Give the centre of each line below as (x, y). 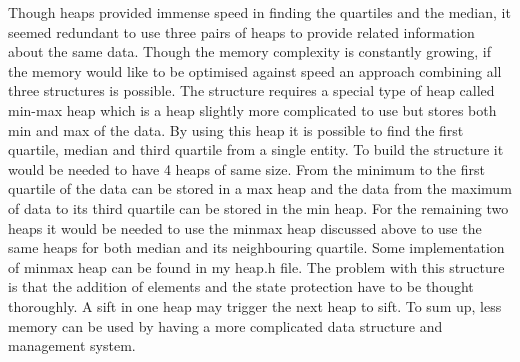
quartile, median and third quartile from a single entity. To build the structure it (256, 149)
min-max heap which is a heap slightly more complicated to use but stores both (252, 109)
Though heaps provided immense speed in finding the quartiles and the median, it (259, 12)
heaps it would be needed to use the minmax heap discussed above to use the (245, 227)
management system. (72, 345)
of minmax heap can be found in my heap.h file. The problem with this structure (256, 266)
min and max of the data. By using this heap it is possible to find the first (236, 129)
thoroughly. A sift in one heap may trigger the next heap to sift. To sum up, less (255, 305)
